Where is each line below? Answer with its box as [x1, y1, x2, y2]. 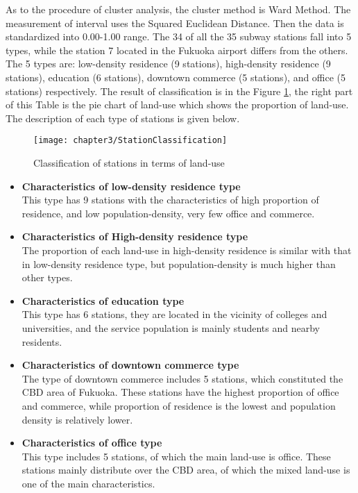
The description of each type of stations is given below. [6, 110, 240, 125]
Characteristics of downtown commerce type [22, 358, 239, 372]
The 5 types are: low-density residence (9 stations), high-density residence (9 [6, 56, 331, 71]
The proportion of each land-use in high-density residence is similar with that [22, 242, 352, 257]
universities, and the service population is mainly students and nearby [22, 320, 320, 335]
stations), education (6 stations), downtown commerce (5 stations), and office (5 [6, 69, 346, 84]
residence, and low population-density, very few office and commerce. [22, 206, 315, 220]
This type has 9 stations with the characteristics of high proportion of [22, 192, 319, 207]
